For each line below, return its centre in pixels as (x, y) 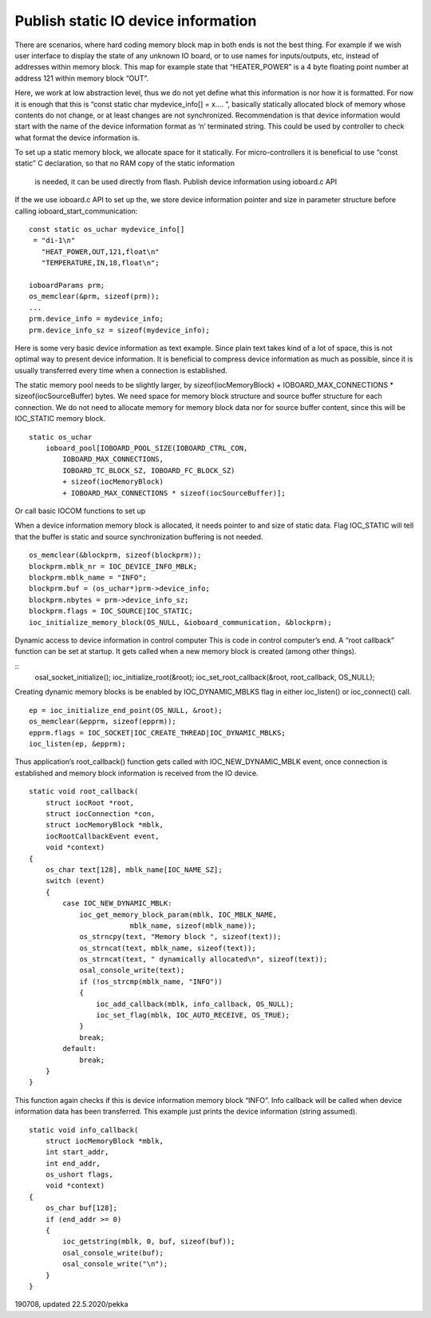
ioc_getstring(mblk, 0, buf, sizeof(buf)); (149, 1242)
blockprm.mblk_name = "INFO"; (88, 577)
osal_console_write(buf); (113, 1252)
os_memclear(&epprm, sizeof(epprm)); (103, 722)
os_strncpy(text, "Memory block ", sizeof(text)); (180, 937)
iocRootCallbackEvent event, (102, 836)
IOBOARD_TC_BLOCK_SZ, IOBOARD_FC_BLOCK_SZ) (149, 470)
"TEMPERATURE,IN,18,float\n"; (100, 263)
